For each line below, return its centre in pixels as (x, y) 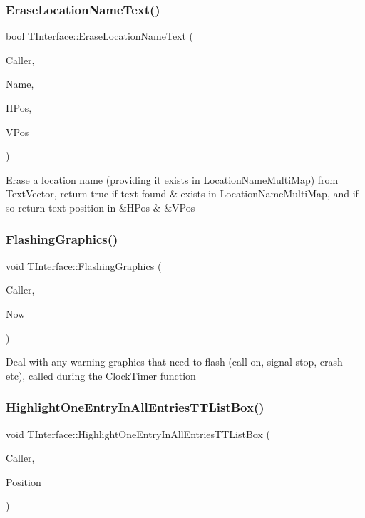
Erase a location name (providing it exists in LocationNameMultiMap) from (172, 179)
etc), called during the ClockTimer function (101, 375)
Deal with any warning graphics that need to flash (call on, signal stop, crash (174, 362)
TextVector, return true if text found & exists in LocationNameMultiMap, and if (182, 193)
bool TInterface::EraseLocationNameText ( (100, 36)
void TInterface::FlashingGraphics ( (84, 265)
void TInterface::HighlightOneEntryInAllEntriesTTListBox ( (138, 434)
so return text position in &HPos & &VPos (101, 207)
